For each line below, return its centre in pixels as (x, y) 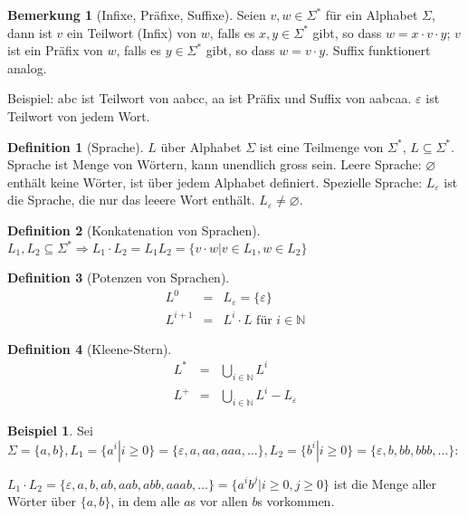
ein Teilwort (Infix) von (132, 32)
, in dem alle (145, 501)
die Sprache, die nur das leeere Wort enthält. (131, 200)
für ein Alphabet (372, 14)
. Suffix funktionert (378, 50)
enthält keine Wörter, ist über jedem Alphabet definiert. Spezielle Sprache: (215, 182)
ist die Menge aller (385, 483)
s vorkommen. (296, 501)
